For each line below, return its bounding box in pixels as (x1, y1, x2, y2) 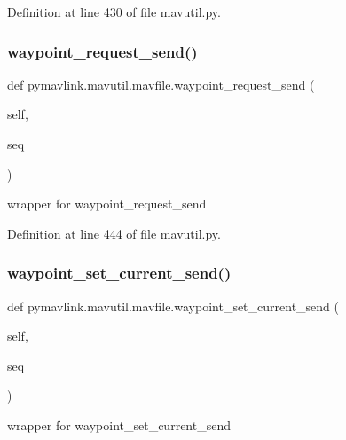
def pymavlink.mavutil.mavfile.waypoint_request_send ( (7, 75, 315, 93)
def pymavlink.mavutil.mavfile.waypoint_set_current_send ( (7, 296, 339, 315)
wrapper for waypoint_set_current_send (7, 415, 231, 434)
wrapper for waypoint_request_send (7, 194, 207, 213)
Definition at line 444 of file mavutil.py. (7, 224, 221, 242)
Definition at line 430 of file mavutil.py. (7, 3, 221, 20)
